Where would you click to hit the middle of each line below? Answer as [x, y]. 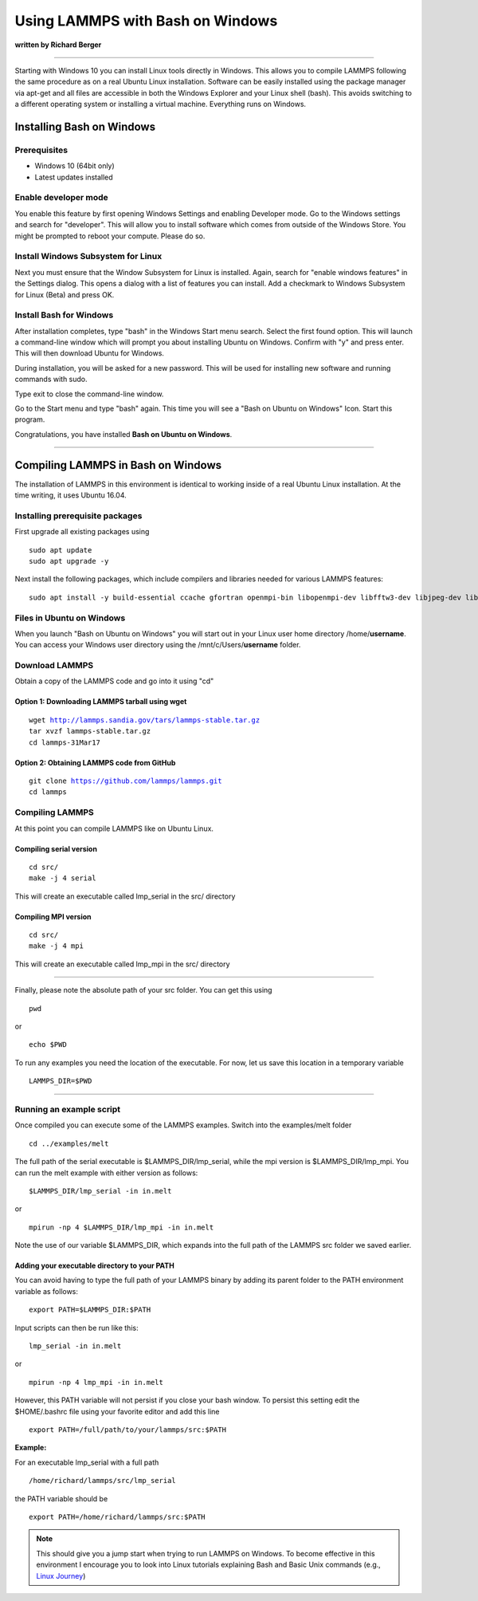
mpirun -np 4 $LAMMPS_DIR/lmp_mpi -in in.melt [121, 1227]
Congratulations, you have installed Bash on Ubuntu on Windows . [123, 434]
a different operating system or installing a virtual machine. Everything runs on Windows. [161, 104]
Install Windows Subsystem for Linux [88, 257]
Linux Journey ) [61, 1575]
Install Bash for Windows [64, 315]
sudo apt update [61, 550]
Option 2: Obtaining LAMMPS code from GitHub [95, 762]
